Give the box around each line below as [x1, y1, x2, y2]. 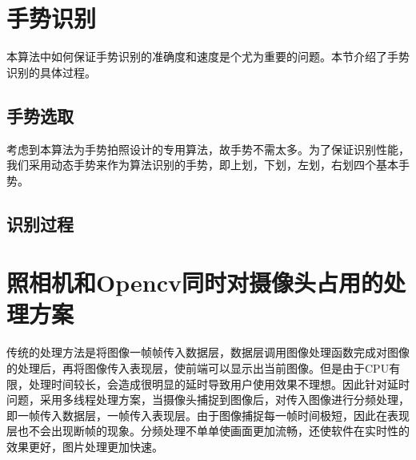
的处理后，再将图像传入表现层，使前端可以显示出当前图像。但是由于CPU [6, 359, 390, 376]
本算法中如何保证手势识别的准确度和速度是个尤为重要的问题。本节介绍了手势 [6, 48, 410, 65]
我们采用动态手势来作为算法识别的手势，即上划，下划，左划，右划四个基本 [6, 156, 398, 173]
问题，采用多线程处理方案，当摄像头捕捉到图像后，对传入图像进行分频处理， [6, 391, 410, 408]
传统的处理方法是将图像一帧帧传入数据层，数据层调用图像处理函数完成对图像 [6, 344, 410, 361]
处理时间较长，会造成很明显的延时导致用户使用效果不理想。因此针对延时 [28, 375, 410, 392]
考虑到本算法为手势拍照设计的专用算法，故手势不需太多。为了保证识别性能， [6, 140, 410, 157]
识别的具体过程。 [6, 63, 96, 80]
